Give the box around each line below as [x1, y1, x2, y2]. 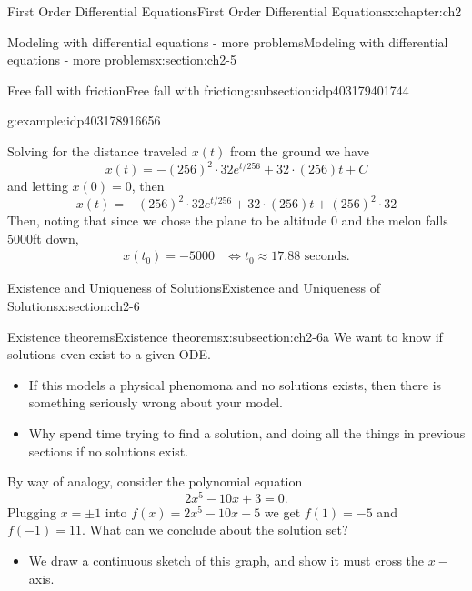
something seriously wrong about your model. [28, 393, 283, 412]
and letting [7, 176, 68, 195]
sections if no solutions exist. [28, 441, 189, 460]
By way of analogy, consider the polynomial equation [7, 472, 303, 491]
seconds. [304, 250, 350, 264]
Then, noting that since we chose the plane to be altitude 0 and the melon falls [7, 211, 448, 230]
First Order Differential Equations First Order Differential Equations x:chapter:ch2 [7, 2, 462, 20]
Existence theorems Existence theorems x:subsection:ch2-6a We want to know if [7, 326, 443, 346]
